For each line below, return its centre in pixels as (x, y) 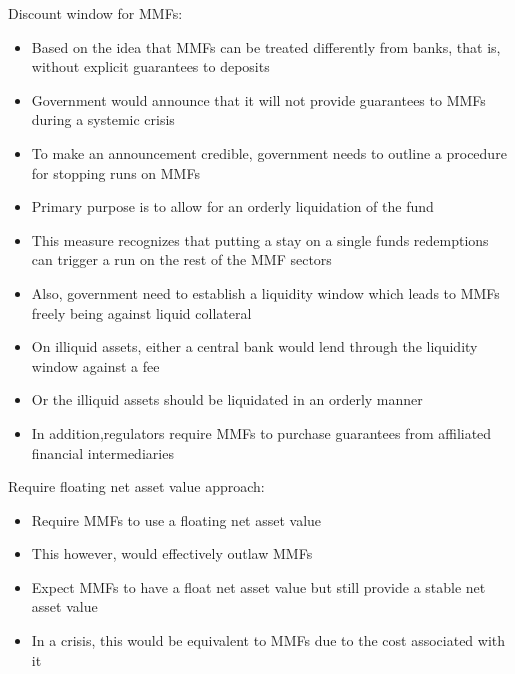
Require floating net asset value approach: (136, 486)
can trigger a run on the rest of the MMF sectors (181, 259)
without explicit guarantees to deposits (150, 66)
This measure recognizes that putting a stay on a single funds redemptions (260, 239)
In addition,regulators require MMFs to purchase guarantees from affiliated (261, 432)
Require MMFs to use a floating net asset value (176, 519)
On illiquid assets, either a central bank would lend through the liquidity (254, 346)
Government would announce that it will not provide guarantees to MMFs (258, 99)
